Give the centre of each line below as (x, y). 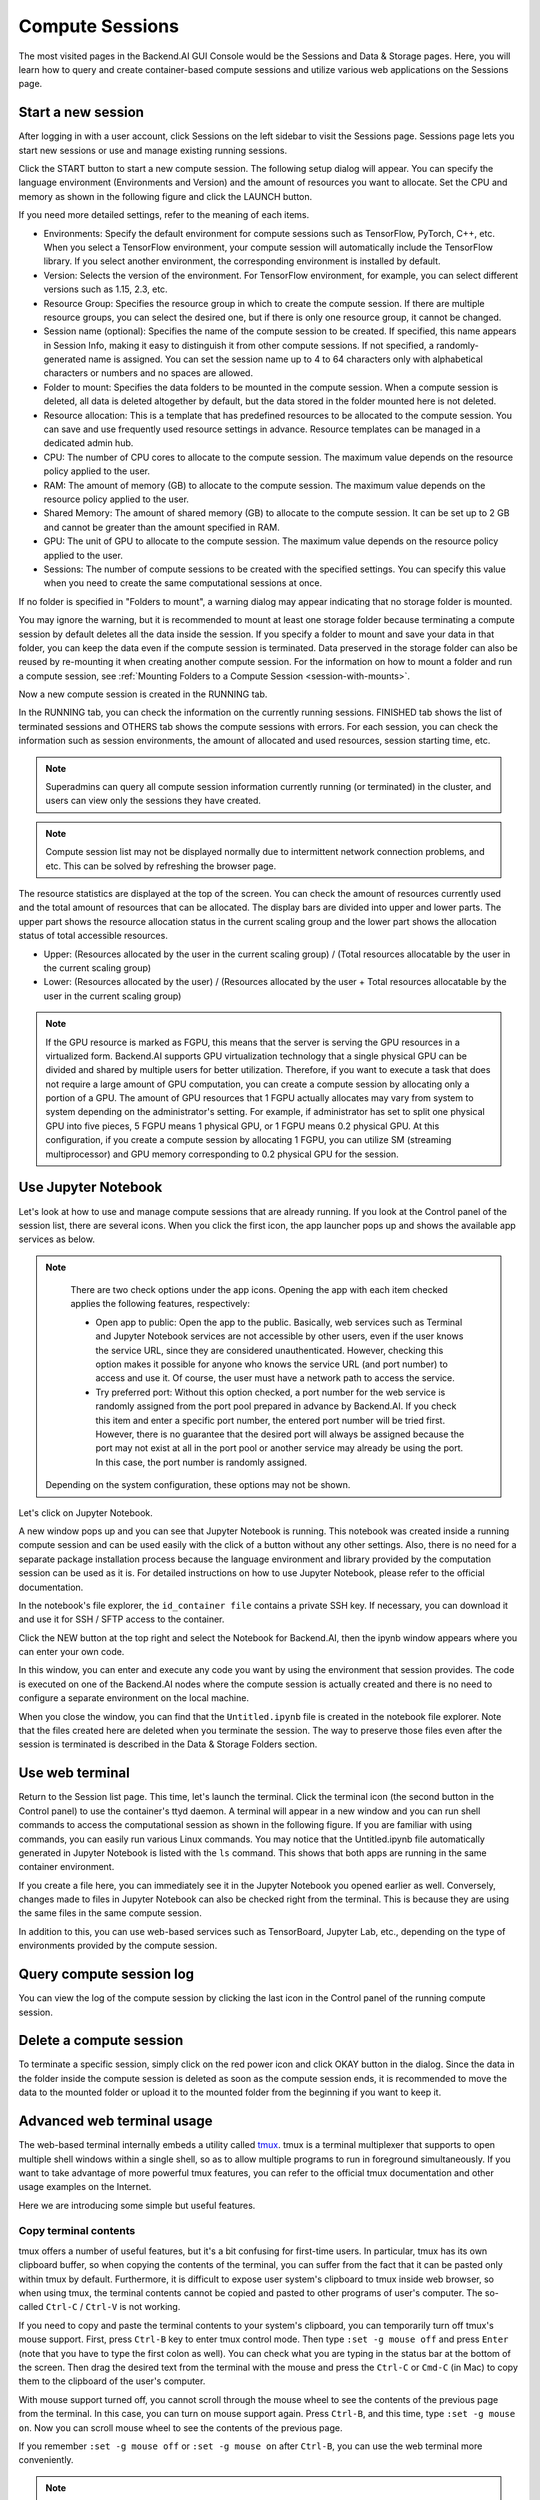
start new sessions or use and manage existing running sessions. (153, 150)
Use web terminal (74, 1773)
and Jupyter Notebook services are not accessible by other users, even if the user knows (279, 1336)
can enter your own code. (71, 1652)
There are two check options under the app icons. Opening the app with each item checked (259, 1290)
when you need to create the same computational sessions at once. (183, 583)
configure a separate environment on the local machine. (134, 1698)
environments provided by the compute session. (118, 1946)
